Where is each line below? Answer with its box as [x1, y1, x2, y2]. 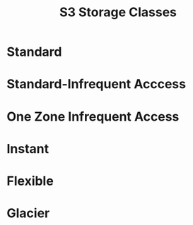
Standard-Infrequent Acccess [6, 76, 187, 92]
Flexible [6, 173, 54, 189]
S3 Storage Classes [59, 4, 177, 20]
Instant [6, 140, 49, 157]
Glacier [6, 205, 50, 221]
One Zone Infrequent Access [6, 109, 180, 124]
